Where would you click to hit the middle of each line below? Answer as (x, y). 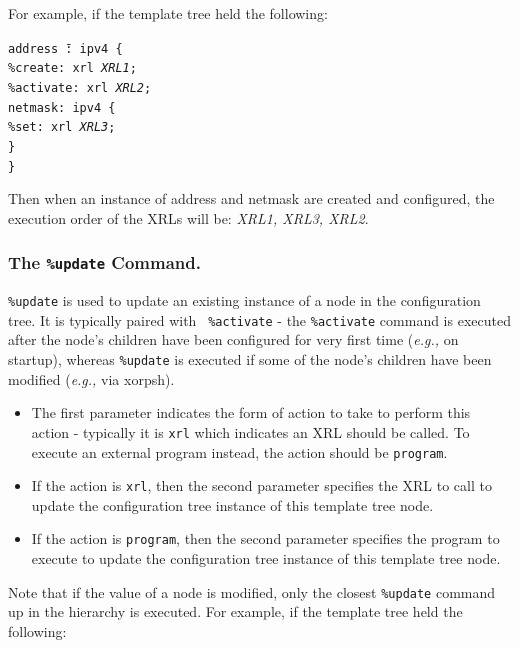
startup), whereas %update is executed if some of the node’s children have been (250, 359)
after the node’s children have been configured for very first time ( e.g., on (233, 339)
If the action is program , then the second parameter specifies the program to (265, 538)
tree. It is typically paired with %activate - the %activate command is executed (259, 319)
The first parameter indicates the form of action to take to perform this (251, 412)
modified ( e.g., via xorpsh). (91, 378)
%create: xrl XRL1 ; (72, 68)
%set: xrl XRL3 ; (62, 127)
